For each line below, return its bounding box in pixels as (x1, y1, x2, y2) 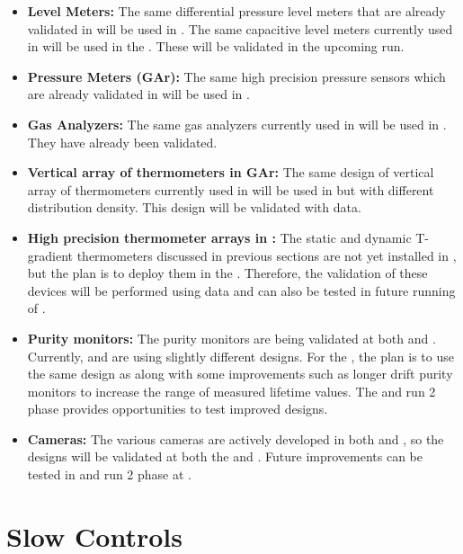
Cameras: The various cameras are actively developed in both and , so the (27, 429, 444, 448)
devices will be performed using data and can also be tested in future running (27, 281, 456, 299)
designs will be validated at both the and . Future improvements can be (27, 447, 423, 466)
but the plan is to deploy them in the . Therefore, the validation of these (27, 264, 428, 282)
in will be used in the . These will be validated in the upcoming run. (27, 37, 405, 56)
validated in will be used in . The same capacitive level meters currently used (27, 19, 453, 38)
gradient (27, 246, 74, 264)
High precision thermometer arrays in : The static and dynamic (27, 228, 412, 246)
